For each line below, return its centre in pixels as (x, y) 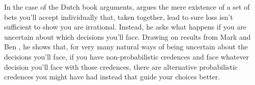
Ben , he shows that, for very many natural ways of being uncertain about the (126, 47)
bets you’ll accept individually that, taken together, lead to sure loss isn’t (119, 17)
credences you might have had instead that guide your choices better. (112, 77)
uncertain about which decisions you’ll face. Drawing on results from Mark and (127, 36)
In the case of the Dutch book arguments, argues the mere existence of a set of (127, 7)
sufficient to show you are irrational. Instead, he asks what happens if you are (125, 27)
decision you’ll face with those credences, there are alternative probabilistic (121, 66)
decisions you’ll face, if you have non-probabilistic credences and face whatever (127, 56)
